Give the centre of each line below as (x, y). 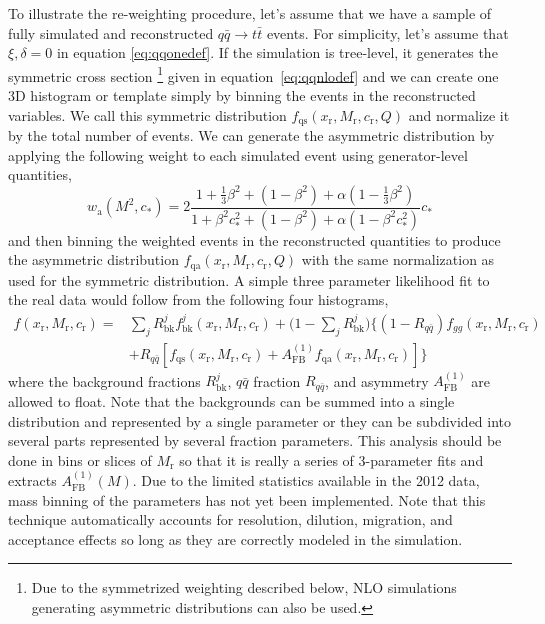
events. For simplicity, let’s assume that (387, 32)
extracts (32, 480)
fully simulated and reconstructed (111, 32)
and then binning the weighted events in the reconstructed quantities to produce (254, 239)
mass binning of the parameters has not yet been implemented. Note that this (247, 499)
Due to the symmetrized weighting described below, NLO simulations (244, 587)
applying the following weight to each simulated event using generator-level (238, 154)
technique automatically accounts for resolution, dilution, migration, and (230, 519)
